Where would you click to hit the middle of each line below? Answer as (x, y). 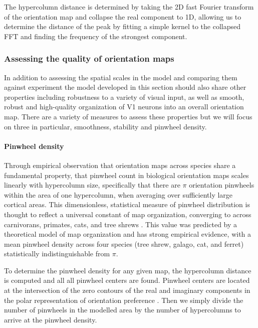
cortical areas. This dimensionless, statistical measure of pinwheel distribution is (127, 204)
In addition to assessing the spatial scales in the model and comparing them (121, 77)
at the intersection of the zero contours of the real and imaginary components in (127, 290)
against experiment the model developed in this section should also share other (125, 87)
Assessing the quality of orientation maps (89, 58)
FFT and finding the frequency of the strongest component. (96, 36)
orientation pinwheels (222, 185)
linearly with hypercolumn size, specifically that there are (92, 185)
